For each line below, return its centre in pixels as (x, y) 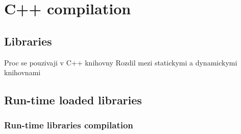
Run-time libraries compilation (69, 125)
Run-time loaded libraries (73, 100)
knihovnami (22, 72)
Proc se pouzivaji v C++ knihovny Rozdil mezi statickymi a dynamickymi (121, 62)
